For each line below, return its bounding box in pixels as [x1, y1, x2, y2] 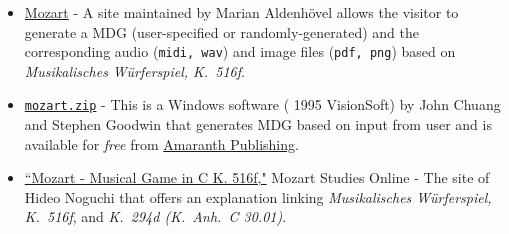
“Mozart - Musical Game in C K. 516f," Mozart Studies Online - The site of [24, 167, 490, 188]
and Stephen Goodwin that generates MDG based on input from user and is [24, 114, 492, 135]
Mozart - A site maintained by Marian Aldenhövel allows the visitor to [24, 2, 459, 22]
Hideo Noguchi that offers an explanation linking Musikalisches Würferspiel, [24, 186, 492, 207]
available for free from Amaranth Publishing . [24, 133, 299, 154]
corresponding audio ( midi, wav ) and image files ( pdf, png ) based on [24, 41, 456, 62]
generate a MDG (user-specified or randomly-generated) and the [24, 21, 419, 42]
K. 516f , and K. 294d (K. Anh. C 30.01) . [24, 206, 287, 227]
